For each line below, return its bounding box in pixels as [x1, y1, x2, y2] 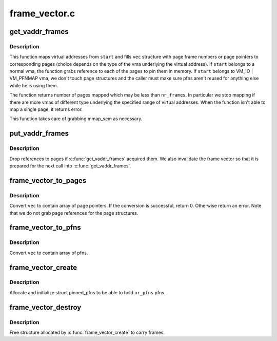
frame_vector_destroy [9, 303, 82, 312]
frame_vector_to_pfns [9, 223, 82, 232]
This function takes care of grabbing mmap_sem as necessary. [9, 116, 143, 122]
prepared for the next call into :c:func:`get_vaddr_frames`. [9, 162, 132, 169]
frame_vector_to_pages [9, 176, 87, 185]
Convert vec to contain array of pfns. [9, 250, 88, 256]
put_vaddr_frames [9, 129, 69, 138]
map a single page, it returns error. [9, 106, 83, 112]
